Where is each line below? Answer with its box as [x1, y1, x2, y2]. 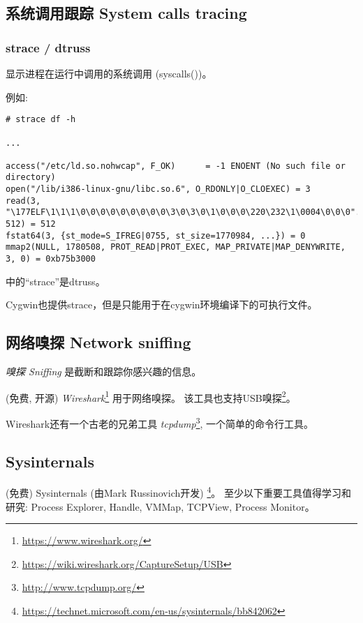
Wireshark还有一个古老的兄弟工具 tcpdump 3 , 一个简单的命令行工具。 [6, 414, 314, 430]
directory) [6, 172, 56, 183]
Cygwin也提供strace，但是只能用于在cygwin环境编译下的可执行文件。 [6, 297, 318, 312]
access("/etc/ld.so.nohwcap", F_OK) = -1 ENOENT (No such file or [6, 160, 346, 171]
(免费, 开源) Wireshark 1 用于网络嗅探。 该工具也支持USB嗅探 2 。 [6, 388, 296, 405]
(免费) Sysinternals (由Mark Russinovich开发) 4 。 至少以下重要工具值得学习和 [6, 483, 351, 500]
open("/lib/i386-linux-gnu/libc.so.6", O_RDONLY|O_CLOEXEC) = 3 [6, 184, 311, 195]
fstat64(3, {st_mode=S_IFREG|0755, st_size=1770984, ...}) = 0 [6, 230, 306, 241]
